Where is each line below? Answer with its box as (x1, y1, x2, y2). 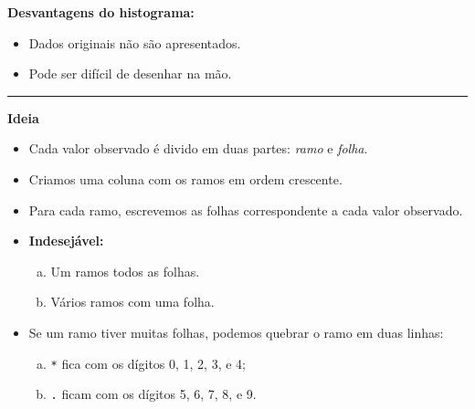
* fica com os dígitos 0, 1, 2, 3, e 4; (50, 353, 246, 372)
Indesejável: (28, 231, 104, 250)
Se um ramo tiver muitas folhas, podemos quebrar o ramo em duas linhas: (28, 322, 444, 341)
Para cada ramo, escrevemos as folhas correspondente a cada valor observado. (28, 200, 463, 219)
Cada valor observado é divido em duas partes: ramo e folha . (28, 139, 368, 158)
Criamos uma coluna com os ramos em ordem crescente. (28, 169, 343, 188)
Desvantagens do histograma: (7, 3, 195, 21)
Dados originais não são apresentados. (28, 33, 241, 52)
